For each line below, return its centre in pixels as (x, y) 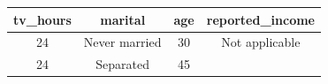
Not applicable (261, 42)
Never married (122, 42)
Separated (123, 64)
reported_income (260, 19)
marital (123, 19)
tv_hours (42, 19)
